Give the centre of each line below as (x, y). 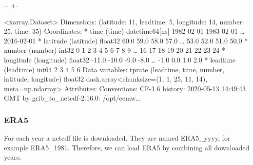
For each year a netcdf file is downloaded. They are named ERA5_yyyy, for (117, 138)
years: (13, 157)
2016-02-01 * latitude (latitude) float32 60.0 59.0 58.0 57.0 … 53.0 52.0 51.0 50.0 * (126, 40)
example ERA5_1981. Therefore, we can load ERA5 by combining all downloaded (127, 147)
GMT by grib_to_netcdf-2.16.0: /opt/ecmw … (72, 98)
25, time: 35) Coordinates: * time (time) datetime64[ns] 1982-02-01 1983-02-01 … (124, 31)
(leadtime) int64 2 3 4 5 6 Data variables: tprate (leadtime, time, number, (114, 69)
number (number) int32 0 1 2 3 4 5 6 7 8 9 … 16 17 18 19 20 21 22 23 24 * (115, 50)
